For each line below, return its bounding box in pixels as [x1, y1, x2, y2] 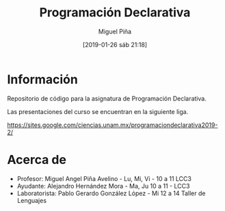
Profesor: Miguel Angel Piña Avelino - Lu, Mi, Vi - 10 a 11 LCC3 [16, 174, 191, 182]
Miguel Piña [98, 27, 132, 36]
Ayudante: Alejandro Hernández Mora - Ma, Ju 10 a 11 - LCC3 [16, 182, 190, 190]
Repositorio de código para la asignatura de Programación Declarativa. [7, 94, 207, 102]
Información [7, 72, 79, 87]
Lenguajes [16, 196, 47, 204]
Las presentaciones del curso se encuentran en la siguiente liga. [7, 107, 189, 115]
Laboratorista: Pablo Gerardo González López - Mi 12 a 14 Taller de [16, 189, 206, 197]
